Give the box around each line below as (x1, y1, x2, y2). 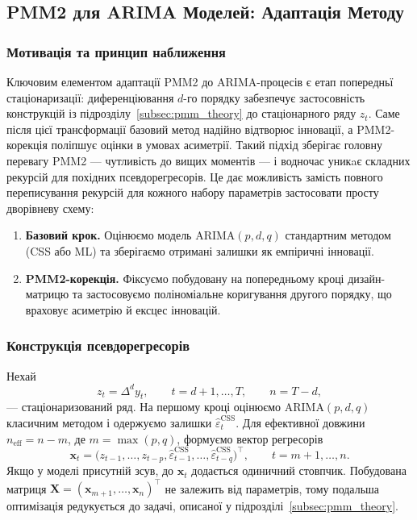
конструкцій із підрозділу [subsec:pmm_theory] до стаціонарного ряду (6, 105, 357, 122)
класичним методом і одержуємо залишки (6, 414, 212, 431)
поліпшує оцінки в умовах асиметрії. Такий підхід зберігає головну (51, 136, 382, 153)
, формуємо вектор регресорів (177, 430, 323, 447)
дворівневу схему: (6, 199, 94, 216)
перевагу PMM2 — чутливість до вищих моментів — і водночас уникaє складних (6, 152, 411, 168)
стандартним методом (285, 227, 391, 243)
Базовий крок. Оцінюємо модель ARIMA (25, 227, 236, 243)
